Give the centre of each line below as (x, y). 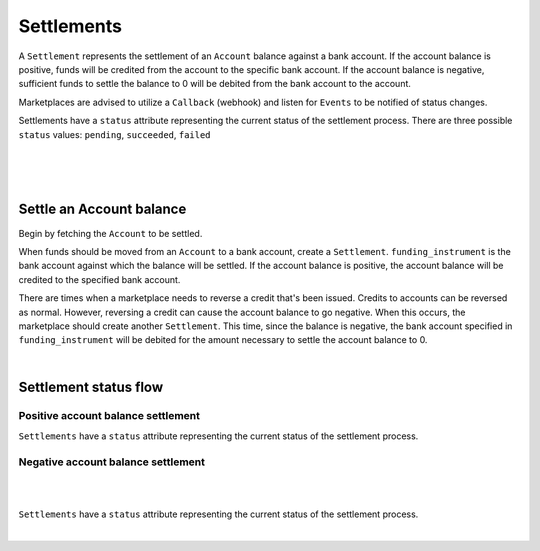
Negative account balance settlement (111, 462)
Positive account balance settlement (109, 416)
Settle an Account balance (102, 209)
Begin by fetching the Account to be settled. (110, 233)
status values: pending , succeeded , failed (114, 134)
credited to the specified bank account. (99, 279)
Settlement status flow (91, 386)
